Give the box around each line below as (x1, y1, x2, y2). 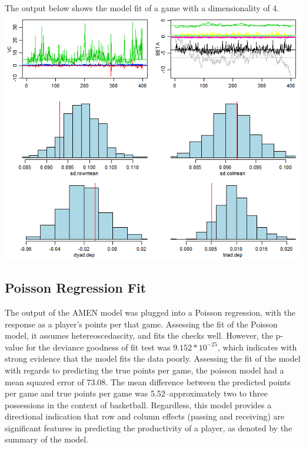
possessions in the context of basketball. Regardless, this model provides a (5, 398, 272, 411)
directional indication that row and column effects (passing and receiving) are (5, 410, 285, 422)
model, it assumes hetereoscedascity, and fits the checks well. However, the (5, 329, 273, 342)
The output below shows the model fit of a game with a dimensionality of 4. (5, 2, 280, 14)
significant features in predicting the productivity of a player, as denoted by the (5, 421, 292, 434)
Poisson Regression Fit (5, 278, 147, 297)
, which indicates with (217, 340, 297, 353)
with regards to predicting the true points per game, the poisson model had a (5, 363, 284, 376)
